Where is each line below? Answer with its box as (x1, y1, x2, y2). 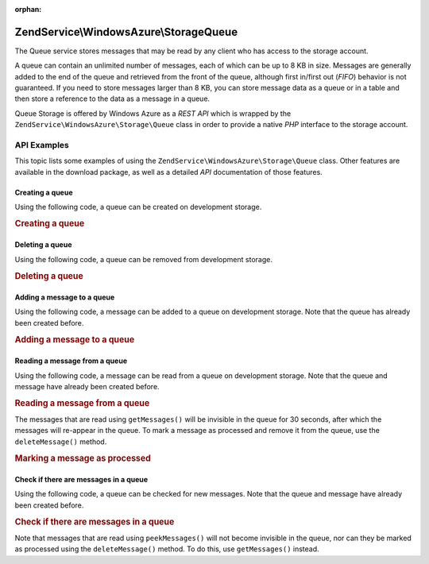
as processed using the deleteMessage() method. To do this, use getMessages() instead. (14, 544, 319, 554)
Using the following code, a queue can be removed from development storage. (14, 254, 273, 264)
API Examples (14, 140, 69, 151)
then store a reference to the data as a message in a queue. (14, 94, 211, 103)
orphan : (14, 5, 42, 14)
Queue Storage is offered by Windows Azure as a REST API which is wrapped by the (14, 108, 292, 118)
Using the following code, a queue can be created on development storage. (14, 203, 262, 212)
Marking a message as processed (14, 453, 151, 464)
